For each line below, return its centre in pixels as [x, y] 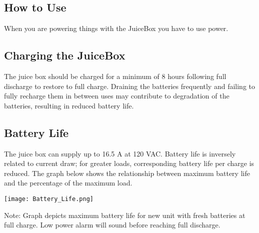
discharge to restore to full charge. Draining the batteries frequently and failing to [130, 86]
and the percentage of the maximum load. [68, 183]
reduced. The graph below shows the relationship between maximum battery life [127, 173]
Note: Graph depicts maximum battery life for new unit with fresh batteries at [125, 215]
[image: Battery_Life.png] [49, 199]
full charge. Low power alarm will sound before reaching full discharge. [112, 225]
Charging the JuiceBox [65, 55]
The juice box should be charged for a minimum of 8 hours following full [115, 76]
